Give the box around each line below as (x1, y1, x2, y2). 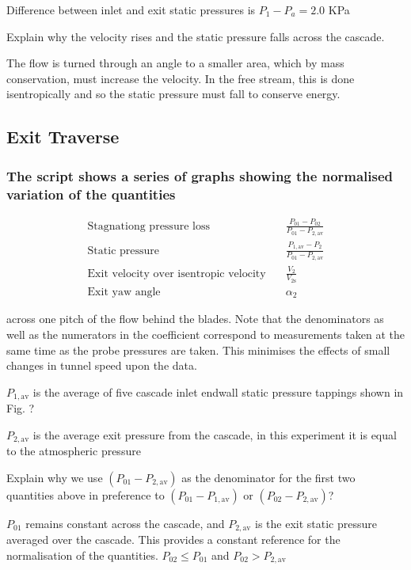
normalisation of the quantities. (6, 546, 158, 563)
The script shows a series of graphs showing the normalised (6, 165, 394, 185)
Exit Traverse (6, 124, 120, 149)
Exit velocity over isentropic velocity (87, 268, 266, 279)
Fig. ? (6, 400, 35, 416)
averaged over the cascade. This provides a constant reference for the (6, 531, 341, 548)
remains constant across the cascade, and (25, 515, 225, 531)
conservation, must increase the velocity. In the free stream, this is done (6, 70, 355, 86)
